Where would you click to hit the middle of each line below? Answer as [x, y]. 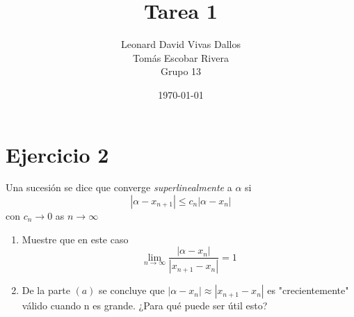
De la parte [46, 290]
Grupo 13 [181, 71]
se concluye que [132, 290]
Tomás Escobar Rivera [181, 57]
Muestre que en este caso [75, 239]
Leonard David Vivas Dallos [181, 44]
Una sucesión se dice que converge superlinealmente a [119, 187]
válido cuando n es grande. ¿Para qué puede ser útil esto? [145, 306]
